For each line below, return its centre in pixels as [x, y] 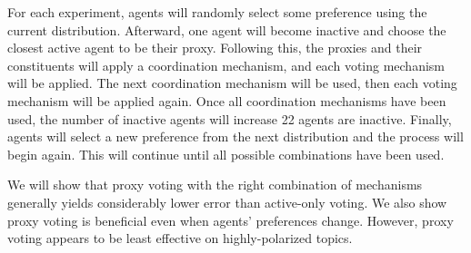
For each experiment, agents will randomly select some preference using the [217, 12]
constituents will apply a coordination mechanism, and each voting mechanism [226, 65]
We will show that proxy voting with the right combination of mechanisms [215, 185]
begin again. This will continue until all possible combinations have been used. [226, 154]
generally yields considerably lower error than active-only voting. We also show [227, 202]
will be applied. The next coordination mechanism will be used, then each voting [232, 83]
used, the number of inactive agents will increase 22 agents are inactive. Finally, [230, 118]
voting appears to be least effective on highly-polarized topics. [180, 238]
